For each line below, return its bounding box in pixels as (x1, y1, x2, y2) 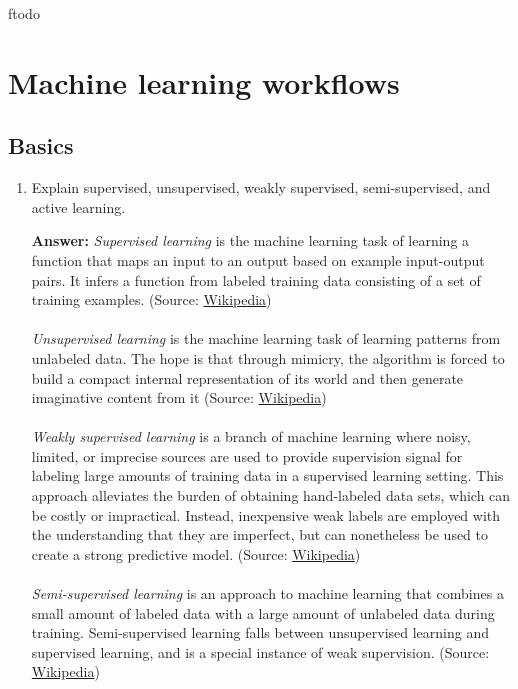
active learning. (31, 196, 126, 217)
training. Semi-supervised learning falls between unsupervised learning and (31, 622, 489, 643)
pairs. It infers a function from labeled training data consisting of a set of (31, 269, 481, 290)
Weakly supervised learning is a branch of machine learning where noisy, (31, 426, 471, 447)
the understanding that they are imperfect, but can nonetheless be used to (31, 524, 489, 545)
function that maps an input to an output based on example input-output (31, 249, 485, 270)
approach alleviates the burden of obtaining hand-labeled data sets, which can (31, 485, 511, 506)
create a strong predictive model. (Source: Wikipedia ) (31, 543, 361, 564)
